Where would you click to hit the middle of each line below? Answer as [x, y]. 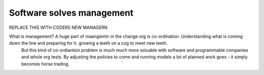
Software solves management [71, 13]
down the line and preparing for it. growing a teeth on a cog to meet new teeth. [88, 43]
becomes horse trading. [45, 64]
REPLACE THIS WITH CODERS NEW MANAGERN [58, 27]
